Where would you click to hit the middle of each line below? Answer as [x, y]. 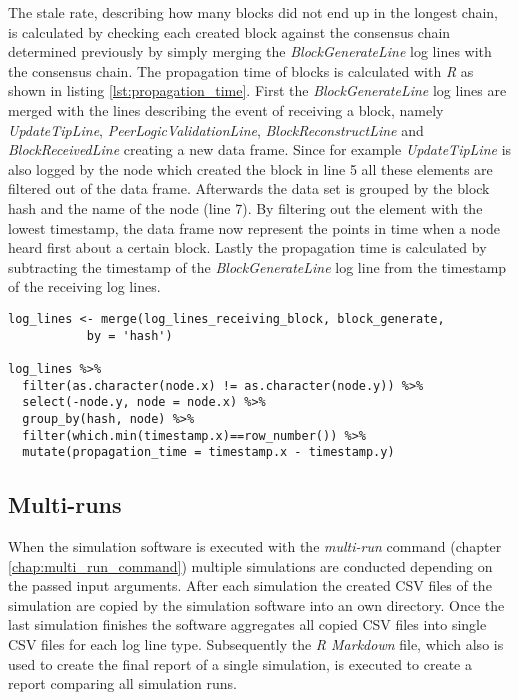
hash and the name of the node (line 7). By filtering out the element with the [245, 207]
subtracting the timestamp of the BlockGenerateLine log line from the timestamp [257, 266]
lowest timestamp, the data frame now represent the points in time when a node [254, 227]
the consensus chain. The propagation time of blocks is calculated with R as [241, 70]
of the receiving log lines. [84, 286]
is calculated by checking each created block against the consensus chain [229, 31]
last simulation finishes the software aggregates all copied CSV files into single [247, 624]
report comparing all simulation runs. [123, 683]
